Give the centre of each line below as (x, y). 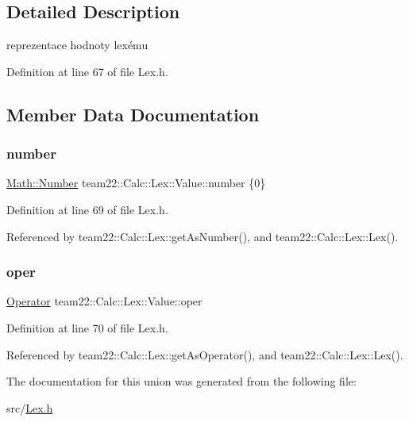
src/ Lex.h (30, 407)
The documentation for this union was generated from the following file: (181, 381)
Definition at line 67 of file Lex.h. (87, 71)
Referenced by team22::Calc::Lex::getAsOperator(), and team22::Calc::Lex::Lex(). (205, 354)
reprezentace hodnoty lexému (77, 45)
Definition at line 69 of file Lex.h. (87, 209)
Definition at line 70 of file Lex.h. (87, 327)
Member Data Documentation (133, 114)
